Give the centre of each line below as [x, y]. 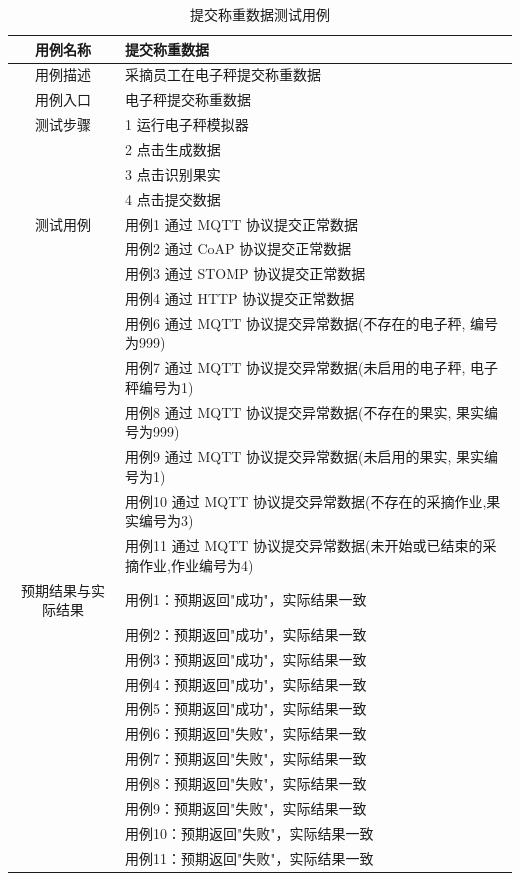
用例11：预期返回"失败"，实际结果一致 [249, 857]
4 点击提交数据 [173, 198]
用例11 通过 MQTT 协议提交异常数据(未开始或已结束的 [304, 545]
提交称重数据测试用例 [260, 14]
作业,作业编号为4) [196, 564]
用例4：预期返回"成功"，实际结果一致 [246, 683]
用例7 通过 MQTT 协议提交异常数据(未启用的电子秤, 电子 [312, 367]
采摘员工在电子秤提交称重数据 [223, 74]
